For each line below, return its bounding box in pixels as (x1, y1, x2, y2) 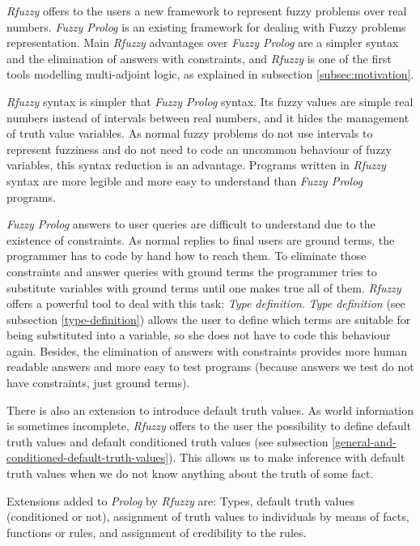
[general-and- (332, 433, 397, 450)
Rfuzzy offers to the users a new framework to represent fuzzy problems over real (6, 2, 407, 19)
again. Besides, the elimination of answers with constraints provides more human (6, 342, 408, 359)
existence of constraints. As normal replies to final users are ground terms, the (6, 231, 395, 248)
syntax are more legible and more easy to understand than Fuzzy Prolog (6, 172, 363, 189)
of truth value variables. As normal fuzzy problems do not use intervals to (6, 125, 373, 142)
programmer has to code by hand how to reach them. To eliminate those (6, 247, 367, 264)
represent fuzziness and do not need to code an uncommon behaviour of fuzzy (6, 140, 392, 157)
